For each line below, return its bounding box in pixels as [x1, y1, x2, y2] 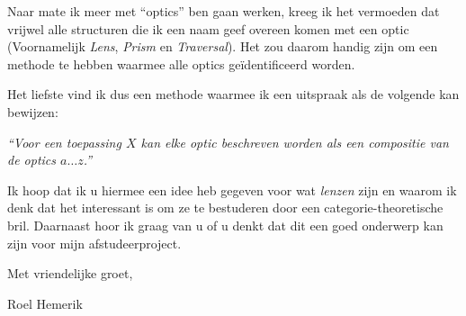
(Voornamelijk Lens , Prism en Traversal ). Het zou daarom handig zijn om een [7, 37, 438, 56]
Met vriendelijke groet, [7, 264, 133, 283]
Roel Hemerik [7, 293, 83, 312]
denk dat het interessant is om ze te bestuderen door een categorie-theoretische [7, 198, 444, 217]
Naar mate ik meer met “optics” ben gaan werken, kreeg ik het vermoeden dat [7, 2, 440, 20]
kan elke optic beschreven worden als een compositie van [140, 132, 449, 151]
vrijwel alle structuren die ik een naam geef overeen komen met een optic [7, 19, 409, 38]
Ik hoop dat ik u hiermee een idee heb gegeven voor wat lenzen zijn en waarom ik [7, 180, 457, 199]
